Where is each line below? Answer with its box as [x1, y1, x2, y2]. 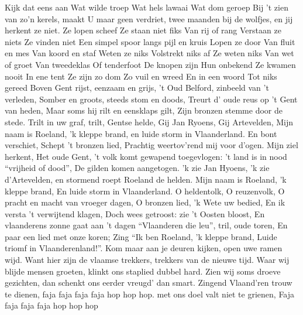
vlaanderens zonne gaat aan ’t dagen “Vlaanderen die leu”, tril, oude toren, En [5, 219, 288, 231]
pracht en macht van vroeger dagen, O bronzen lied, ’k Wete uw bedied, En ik [5, 196, 285, 208]
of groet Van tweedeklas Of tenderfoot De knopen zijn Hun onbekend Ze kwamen [5, 58, 296, 70]
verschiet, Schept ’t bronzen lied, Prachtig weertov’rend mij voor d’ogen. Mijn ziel [5, 139, 298, 151]
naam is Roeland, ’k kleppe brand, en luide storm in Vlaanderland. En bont [5, 127, 277, 139]
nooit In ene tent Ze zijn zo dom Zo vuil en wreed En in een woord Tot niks [5, 70, 277, 82]
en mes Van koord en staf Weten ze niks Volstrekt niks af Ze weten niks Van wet [5, 47, 294, 59]
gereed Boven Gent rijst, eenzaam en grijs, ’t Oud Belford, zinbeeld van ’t [5, 81, 269, 94]
